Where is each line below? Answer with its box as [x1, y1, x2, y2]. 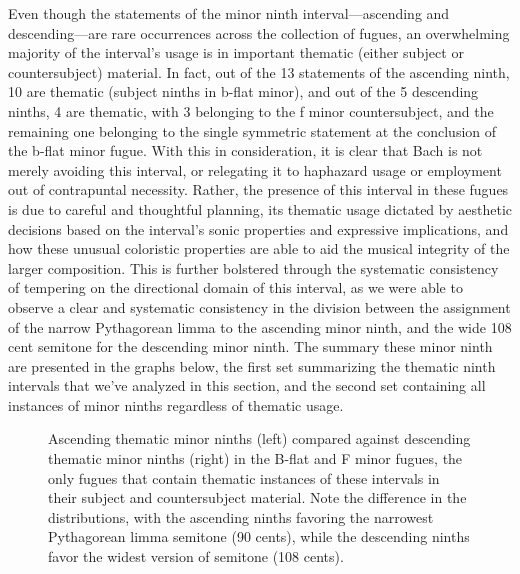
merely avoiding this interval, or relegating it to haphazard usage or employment [8, 159, 502, 180]
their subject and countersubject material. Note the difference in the [48, 487, 467, 508]
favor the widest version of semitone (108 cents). [48, 546, 344, 567]
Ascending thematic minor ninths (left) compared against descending [48, 428, 471, 449]
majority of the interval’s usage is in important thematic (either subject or [8, 42, 464, 63]
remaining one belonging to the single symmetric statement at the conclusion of [8, 120, 497, 141]
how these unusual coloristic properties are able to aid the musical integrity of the [8, 238, 510, 259]
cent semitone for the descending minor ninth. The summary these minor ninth [8, 336, 493, 357]
